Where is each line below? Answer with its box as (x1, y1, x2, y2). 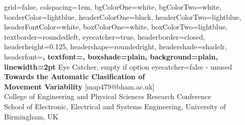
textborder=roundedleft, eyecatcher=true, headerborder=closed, (4, 31, 205, 42)
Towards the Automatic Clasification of (4, 71, 145, 82)
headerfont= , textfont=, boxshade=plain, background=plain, (4, 51, 218, 61)
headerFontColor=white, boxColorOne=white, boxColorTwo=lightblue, (4, 21, 228, 32)
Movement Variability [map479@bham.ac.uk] (4, 81, 155, 91)
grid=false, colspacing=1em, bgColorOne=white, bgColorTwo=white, (4, 2, 222, 12)
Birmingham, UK (4, 111, 59, 121)
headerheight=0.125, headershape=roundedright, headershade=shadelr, (4, 41, 227, 52)
